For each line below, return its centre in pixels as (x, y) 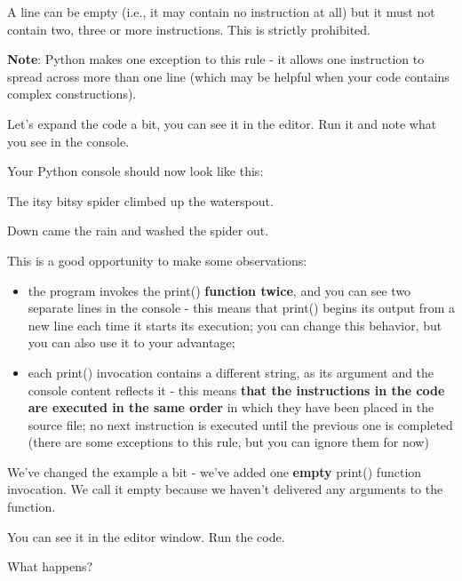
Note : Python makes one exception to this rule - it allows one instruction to (216, 59)
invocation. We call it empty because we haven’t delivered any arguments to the (225, 489)
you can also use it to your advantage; (131, 342)
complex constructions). (72, 94)
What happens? (50, 566)
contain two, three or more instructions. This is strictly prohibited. (189, 29)
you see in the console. (68, 141)
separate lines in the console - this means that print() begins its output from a (241, 308)
